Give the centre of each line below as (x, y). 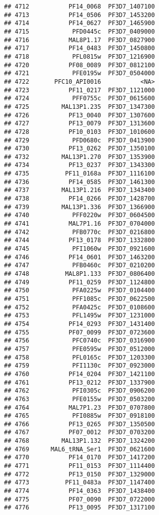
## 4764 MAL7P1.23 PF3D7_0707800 (79, 407)
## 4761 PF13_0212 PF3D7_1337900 (79, 382)
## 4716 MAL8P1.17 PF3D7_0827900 (79, 40)
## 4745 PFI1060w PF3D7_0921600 (79, 249)
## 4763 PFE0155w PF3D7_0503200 (79, 399)
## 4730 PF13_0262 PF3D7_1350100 (79, 149)
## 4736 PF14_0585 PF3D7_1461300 (79, 182)
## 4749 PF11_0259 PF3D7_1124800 (79, 282)
